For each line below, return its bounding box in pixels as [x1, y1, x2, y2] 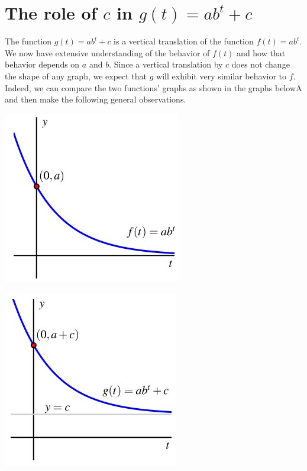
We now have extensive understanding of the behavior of [5, 46, 210, 59]
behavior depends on [5, 58, 80, 71]
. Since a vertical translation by [109, 58, 223, 71]
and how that [237, 46, 286, 59]
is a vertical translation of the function [114, 35, 254, 47]
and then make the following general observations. [5, 93, 186, 105]
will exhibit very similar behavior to [156, 69, 287, 82]
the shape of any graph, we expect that [5, 69, 147, 82]
